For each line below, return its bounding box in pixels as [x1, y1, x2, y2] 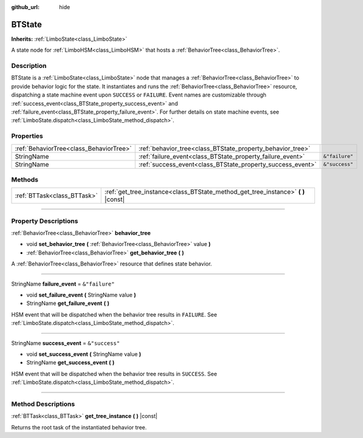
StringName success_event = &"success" [11, 339, 120, 346]
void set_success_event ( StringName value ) [26, 350, 141, 358]
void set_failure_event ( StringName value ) [26, 291, 137, 298]
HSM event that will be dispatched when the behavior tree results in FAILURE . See [11, 310, 217, 318]
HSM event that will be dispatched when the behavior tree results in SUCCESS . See [11, 370, 217, 377]
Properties [11, 132, 44, 140]
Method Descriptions [11, 400, 75, 408]
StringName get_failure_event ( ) [26, 299, 109, 307]
